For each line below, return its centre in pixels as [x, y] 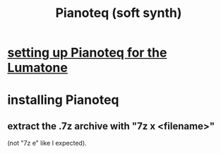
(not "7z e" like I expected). [47, 143]
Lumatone [38, 68]
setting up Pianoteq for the [87, 53]
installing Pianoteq [63, 100]
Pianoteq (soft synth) [119, 13]
